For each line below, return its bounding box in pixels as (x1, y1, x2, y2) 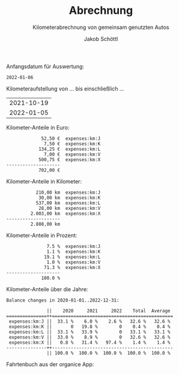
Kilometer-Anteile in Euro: (6, 124, 70, 131)
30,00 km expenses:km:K (38, 194, 101, 201)
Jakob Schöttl (83, 35, 118, 42)
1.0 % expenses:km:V (46, 259, 101, 265)
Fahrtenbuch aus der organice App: (6, 360, 94, 368)
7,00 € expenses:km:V (44, 151, 101, 157)
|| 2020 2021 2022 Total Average (46, 308, 171, 314)
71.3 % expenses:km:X (44, 264, 101, 270)
